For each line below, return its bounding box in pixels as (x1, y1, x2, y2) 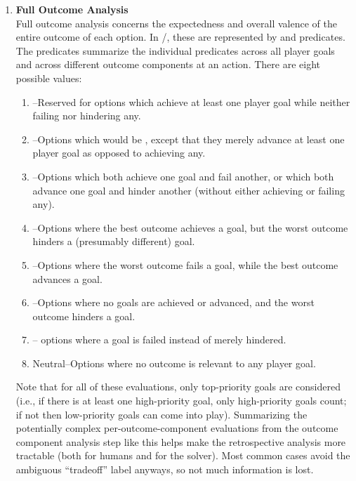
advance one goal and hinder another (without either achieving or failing (32, 183, 345, 197)
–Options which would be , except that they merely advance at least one (32, 131, 345, 146)
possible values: (15, 70, 82, 85)
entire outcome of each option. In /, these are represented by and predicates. (15, 29, 345, 44)
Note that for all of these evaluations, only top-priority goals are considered (15, 379, 341, 394)
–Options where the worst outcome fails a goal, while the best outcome (32, 257, 338, 272)
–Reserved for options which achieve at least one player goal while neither (32, 94, 350, 109)
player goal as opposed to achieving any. (32, 145, 206, 160)
